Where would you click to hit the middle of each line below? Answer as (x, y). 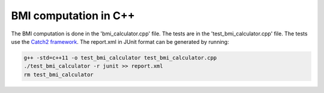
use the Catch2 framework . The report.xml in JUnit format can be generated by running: (120, 41)
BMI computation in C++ (73, 16)
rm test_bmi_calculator (59, 74)
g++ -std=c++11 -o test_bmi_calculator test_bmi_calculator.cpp (120, 58)
